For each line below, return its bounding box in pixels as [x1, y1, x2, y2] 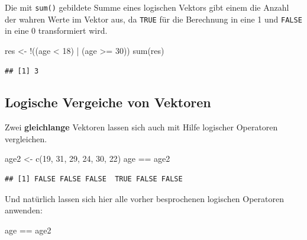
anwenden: [5, 204, 43, 216]
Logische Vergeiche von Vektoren [5, 93, 211, 111]
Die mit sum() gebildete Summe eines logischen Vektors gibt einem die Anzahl [5, 1, 289, 13]
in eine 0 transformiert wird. [5, 24, 108, 37]
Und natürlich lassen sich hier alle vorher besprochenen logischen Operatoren [5, 192, 285, 204]
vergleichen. [5, 132, 47, 145]
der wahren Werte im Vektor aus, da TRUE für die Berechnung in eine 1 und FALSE [5, 12, 302, 25]
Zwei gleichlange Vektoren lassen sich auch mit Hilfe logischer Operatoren [5, 121, 278, 133]
